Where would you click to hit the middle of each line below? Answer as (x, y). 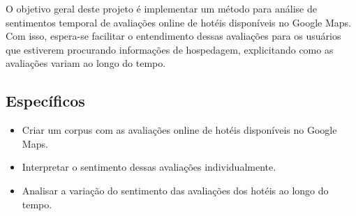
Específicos (45, 101)
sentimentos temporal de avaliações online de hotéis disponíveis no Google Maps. (178, 22)
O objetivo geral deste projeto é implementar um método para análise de (161, 8)
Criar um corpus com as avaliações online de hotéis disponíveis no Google (179, 130)
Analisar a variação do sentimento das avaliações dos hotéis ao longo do (175, 190)
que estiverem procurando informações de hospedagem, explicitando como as (170, 49)
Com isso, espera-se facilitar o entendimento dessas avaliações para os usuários (173, 36)
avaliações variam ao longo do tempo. (86, 63)
